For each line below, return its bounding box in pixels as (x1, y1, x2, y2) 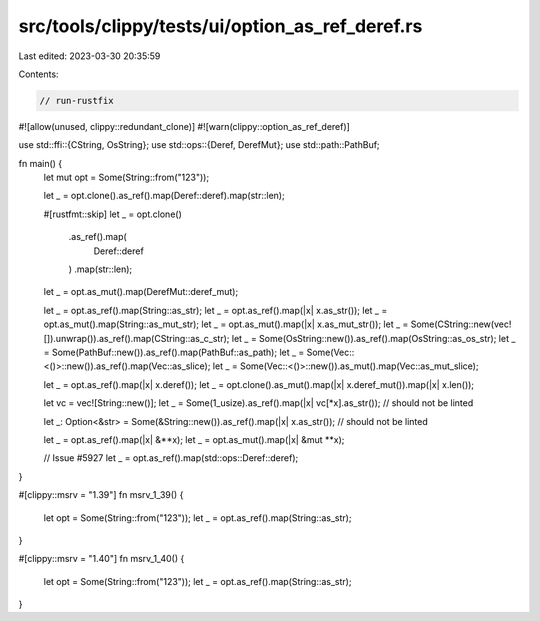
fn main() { (18, 157, 63, 169)
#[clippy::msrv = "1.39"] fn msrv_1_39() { (18, 489, 184, 501)
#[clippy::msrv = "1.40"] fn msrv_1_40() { (18, 553, 185, 565)
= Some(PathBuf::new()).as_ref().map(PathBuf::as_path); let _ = (43, 346, 305, 358)
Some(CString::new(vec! (410, 318, 512, 330)
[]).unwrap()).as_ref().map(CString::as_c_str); (43, 332, 230, 344)
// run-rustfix (39, 95, 114, 106)
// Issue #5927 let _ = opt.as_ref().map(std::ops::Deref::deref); (43, 452, 299, 464)
